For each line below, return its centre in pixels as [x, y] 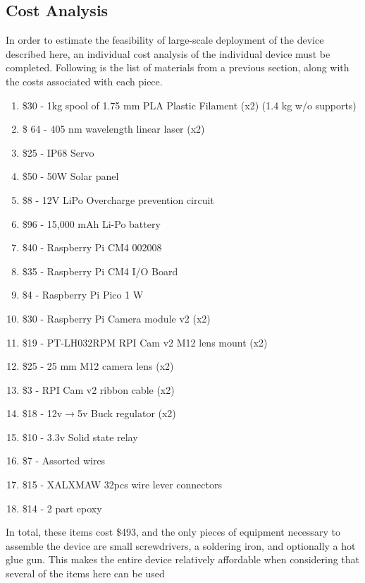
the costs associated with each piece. [84, 81]
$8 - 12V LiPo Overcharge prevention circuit [118, 199]
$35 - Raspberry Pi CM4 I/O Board [100, 271]
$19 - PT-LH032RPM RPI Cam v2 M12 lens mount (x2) [145, 342]
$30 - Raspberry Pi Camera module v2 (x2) [116, 318]
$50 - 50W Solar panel [70, 176]
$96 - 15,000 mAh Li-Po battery [91, 223]
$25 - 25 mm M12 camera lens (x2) [98, 366]
